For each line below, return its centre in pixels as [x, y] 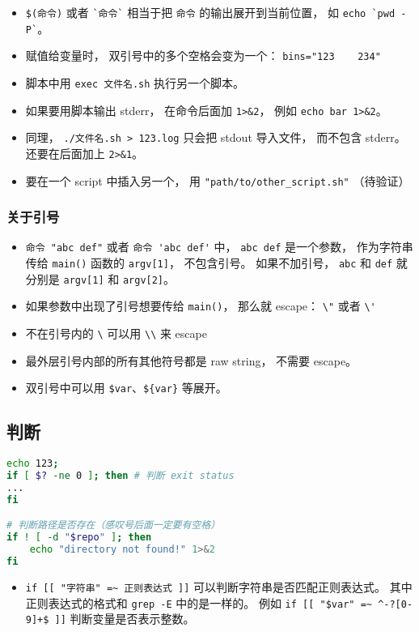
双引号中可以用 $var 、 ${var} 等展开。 [126, 388]
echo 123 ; [33, 464]
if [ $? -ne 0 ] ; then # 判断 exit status [121, 476]
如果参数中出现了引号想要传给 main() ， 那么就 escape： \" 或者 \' [201, 306]
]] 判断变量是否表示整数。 [125, 619]
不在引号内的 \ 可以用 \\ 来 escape [116, 333]
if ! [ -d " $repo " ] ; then [79, 538]
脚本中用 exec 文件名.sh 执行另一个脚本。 [135, 82]
